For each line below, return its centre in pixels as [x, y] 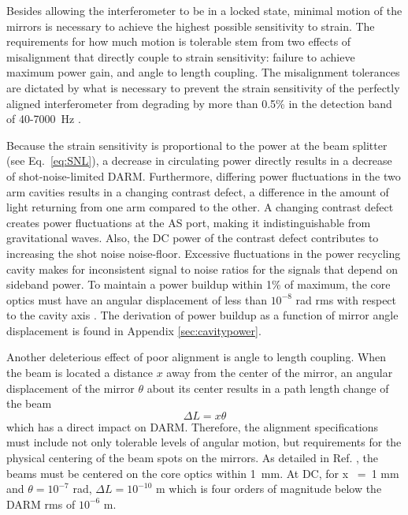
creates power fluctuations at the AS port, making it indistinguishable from [189, 222]
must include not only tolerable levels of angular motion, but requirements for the [204, 442]
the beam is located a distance [80, 373]
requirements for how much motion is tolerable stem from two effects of [179, 41]
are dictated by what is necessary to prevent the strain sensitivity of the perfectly [203, 87]
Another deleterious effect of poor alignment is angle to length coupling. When [197, 357]
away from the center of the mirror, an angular [280, 373]
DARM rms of [41, 504]
